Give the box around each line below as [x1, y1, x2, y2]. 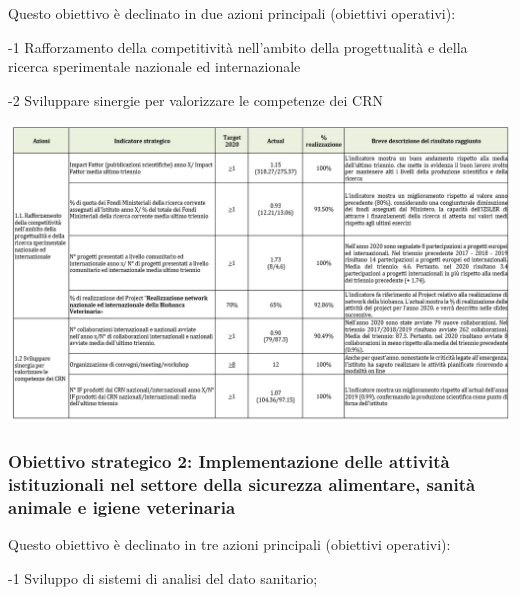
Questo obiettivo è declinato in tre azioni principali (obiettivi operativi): [8, 534, 451, 555]
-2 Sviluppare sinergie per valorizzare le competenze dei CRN [8, 89, 383, 110]
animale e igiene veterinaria [8, 495, 236, 519]
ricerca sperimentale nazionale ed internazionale [8, 56, 301, 77]
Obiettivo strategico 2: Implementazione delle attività [8, 449, 450, 474]
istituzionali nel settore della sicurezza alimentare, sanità [8, 472, 476, 497]
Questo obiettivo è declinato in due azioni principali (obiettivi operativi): [8, 3, 456, 23]
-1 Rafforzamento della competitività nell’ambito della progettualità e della [8, 36, 468, 57]
